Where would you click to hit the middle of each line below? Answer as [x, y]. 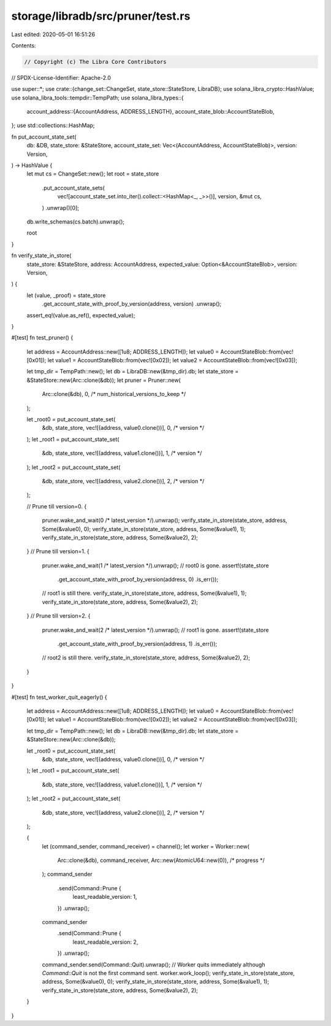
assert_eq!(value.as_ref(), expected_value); [81, 315]
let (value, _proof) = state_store [66, 295]
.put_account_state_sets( [73, 188]
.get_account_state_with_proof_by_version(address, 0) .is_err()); [138, 580]
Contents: [24, 45]
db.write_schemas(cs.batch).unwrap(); [76, 222]
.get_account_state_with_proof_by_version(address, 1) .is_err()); [137, 644]
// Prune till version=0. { [57, 506]
